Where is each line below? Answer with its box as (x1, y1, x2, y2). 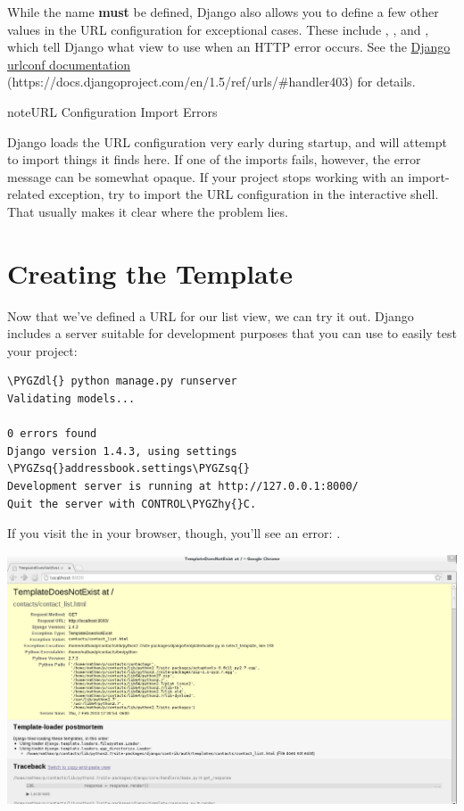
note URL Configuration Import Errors (7, 102, 218, 120)
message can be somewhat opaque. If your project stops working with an (7, 167, 404, 186)
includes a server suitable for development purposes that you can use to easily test (7, 324, 457, 343)
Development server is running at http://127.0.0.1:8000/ (7, 480, 359, 492)
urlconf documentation (7, 54, 131, 73)
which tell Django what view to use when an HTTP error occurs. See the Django (7, 37, 451, 56)
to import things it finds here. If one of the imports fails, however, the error (7, 150, 421, 169)
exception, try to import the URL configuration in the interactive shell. (48, 185, 439, 203)
